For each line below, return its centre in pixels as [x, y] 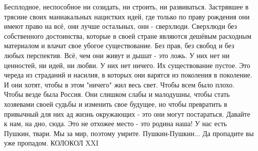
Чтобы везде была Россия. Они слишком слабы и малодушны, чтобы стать [117, 94]
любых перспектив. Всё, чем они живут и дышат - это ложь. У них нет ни [117, 55]
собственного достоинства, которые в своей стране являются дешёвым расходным [128, 36]
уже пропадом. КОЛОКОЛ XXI [51, 143]
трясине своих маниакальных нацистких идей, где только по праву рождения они [127, 16]
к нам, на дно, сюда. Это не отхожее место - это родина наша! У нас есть [116, 123]
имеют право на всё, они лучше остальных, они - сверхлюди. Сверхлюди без [121, 26]
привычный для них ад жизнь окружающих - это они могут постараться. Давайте [127, 113]
